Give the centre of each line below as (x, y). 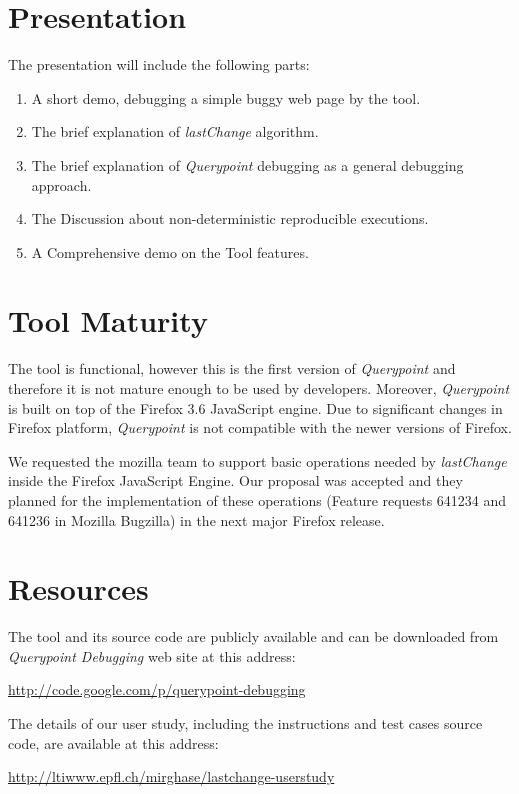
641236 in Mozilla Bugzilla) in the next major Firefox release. (196, 519)
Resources (78, 588)
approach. (61, 184)
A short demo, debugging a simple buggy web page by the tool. (226, 97)
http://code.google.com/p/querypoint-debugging (157, 689)
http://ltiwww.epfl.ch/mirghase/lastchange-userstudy (171, 776)
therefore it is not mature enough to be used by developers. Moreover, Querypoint (259, 388)
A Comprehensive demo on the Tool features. (170, 251)
